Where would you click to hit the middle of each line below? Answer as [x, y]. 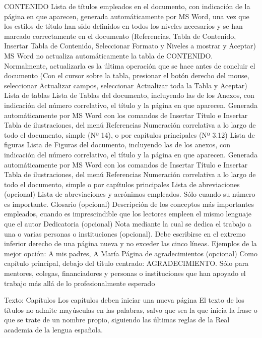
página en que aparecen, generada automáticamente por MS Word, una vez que [127, 16]
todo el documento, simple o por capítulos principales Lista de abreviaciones [122, 184]
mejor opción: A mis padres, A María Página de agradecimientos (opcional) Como [131, 253]
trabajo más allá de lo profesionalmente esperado [80, 283]
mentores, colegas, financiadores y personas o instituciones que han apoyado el [125, 273]
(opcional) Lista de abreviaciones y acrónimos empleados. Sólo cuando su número [130, 194]
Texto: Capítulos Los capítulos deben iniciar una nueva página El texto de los [124, 300]
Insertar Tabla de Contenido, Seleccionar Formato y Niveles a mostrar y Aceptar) [130, 46]
